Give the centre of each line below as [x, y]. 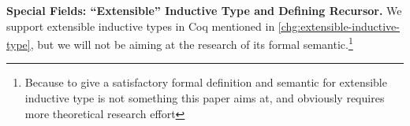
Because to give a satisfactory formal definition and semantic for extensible [206, 82]
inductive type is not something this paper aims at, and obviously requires [205, 98]
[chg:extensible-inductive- [339, 26]
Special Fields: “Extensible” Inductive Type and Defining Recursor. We [204, 10]
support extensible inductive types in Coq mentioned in [141, 26]
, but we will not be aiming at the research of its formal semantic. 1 [192, 43]
